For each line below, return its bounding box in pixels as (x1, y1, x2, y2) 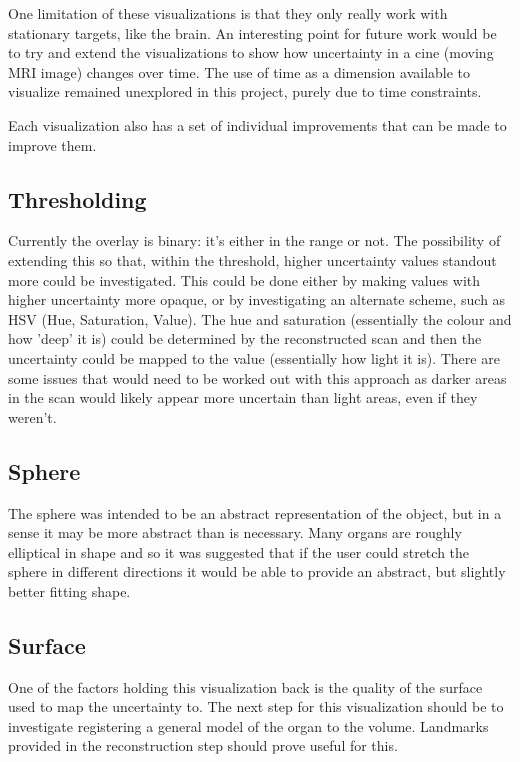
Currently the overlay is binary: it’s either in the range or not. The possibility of (8, 230, 501, 251)
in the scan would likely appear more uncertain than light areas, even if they (8, 387, 478, 408)
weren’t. (8, 406, 57, 427)
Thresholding (8, 183, 147, 214)
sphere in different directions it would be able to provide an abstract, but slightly (8, 561, 506, 582)
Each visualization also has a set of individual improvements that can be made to (8, 114, 507, 135)
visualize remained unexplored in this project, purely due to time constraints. (8, 81, 482, 102)
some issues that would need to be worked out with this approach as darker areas (8, 367, 507, 388)
